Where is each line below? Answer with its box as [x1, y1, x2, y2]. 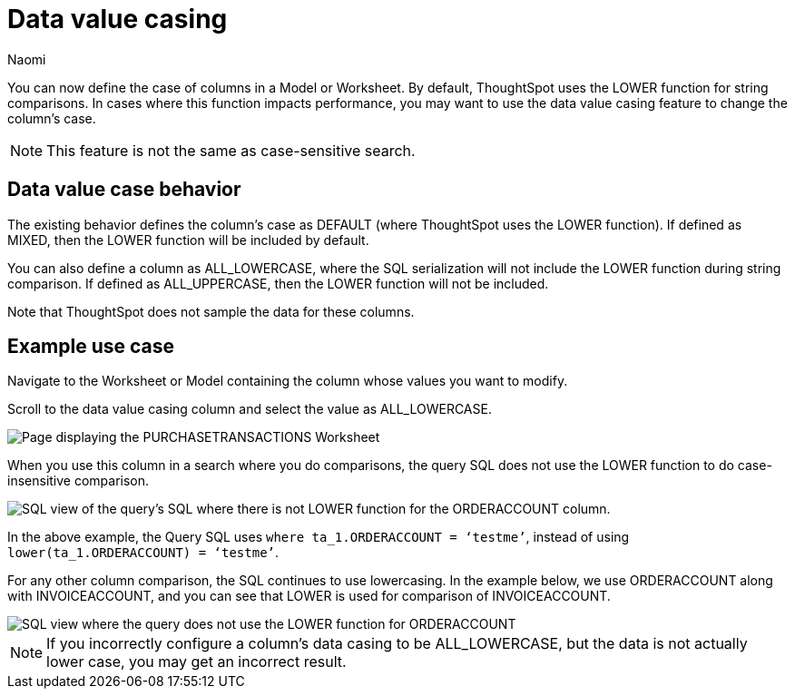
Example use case [7, 335, 175, 358]
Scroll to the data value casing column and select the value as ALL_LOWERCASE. [7, 401, 492, 417]
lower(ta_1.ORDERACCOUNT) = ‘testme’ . [7, 544, 280, 561]
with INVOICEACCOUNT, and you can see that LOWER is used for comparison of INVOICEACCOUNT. [7, 588, 611, 604]
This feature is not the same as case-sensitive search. [46, 141, 416, 160]
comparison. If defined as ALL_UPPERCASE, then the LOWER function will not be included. [7, 275, 549, 291]
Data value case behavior [7, 178, 241, 201]
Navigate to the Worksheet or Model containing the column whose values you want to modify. [7, 373, 568, 389]
